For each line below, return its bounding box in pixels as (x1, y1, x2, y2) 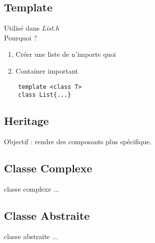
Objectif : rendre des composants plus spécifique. (4, 136, 152, 147)
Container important (15, 65, 78, 76)
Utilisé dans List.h (4, 23, 59, 33)
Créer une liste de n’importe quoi (15, 49, 116, 59)
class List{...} (18, 91, 72, 99)
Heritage (4, 113, 49, 128)
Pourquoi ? (4, 32, 37, 42)
